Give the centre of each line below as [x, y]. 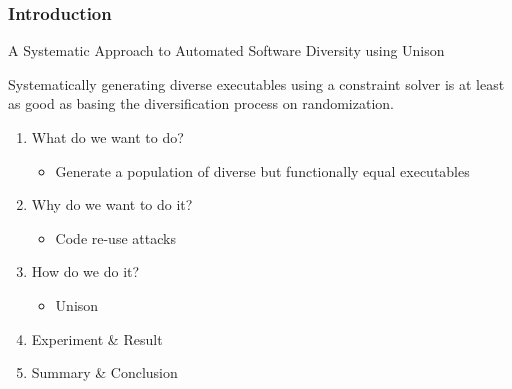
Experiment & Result [97, 338]
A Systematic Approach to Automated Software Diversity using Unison [226, 50]
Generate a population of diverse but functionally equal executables [262, 170]
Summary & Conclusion [104, 372]
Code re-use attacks [115, 237]
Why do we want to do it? [112, 204]
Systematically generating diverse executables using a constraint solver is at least [256, 83]
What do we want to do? [107, 137]
